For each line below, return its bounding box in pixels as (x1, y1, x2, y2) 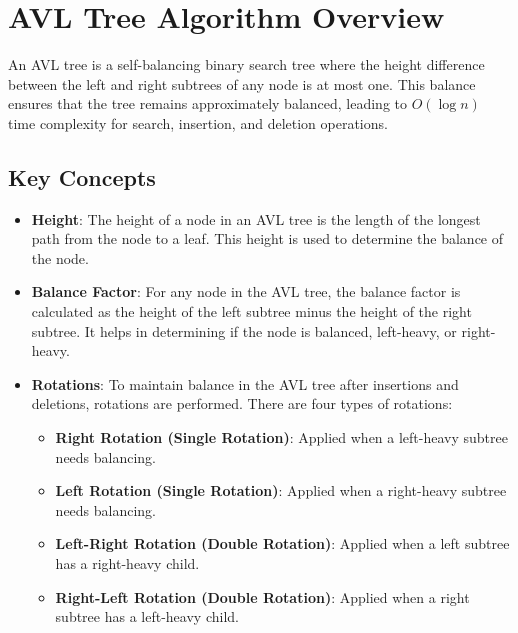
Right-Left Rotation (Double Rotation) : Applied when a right (55, 586, 470, 607)
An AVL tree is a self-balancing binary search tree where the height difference (8, 54, 485, 75)
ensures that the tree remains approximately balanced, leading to (8, 93, 407, 114)
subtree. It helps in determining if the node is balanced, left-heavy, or (31, 320, 457, 341)
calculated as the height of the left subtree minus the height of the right (31, 301, 472, 322)
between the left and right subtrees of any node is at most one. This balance (8, 73, 476, 94)
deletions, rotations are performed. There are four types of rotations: (31, 393, 453, 414)
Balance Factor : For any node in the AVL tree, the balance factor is (31, 281, 461, 302)
